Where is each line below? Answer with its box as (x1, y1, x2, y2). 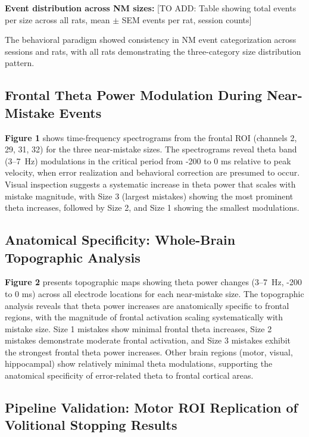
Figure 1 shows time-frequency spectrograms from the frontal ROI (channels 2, (5, 131, 297, 143)
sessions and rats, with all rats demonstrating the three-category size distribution (5, 45, 301, 57)
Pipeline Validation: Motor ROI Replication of (5, 398, 298, 417)
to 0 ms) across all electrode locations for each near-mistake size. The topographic (5, 287, 304, 299)
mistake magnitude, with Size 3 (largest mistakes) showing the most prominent (5, 189, 294, 202)
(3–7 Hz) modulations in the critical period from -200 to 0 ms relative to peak (5, 154, 291, 167)
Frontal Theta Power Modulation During (5, 86, 263, 104)
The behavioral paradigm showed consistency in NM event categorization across (5, 33, 296, 46)
